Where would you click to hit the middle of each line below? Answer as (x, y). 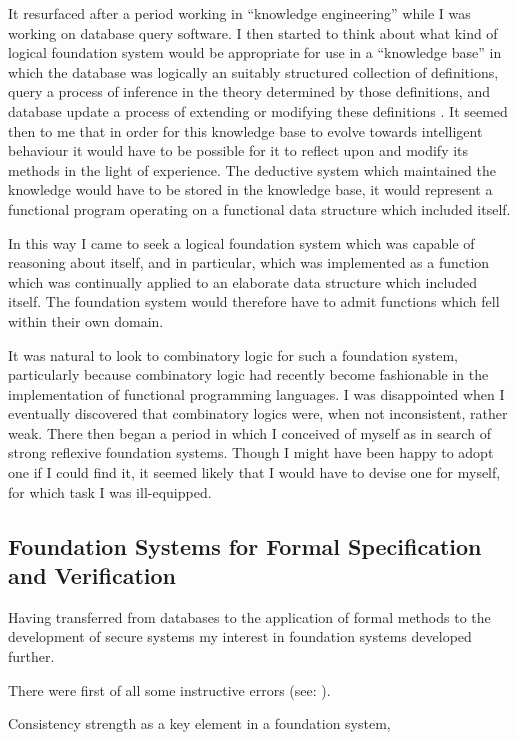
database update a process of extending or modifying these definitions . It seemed (258, 110)
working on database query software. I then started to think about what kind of (253, 32)
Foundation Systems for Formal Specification (245, 545)
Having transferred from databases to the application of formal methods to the (249, 616)
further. (31, 656)
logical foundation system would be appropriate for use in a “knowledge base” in (255, 52)
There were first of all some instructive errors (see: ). (169, 689)
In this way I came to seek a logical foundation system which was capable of (241, 242)
